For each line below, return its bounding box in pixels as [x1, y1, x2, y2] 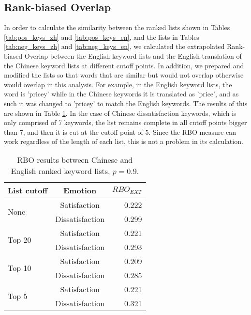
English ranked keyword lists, [11, 165, 110, 176]
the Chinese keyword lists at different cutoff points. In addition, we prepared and [4, 60, 244, 70]
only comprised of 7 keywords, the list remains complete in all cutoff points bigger [4, 117, 247, 127]
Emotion [63, 184, 97, 196]
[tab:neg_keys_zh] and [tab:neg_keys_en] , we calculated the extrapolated [4, 41, 225, 51]
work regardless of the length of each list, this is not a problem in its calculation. [4, 136, 243, 146]
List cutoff [8, 184, 48, 196]
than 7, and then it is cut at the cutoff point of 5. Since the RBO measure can [4, 126, 236, 137]
